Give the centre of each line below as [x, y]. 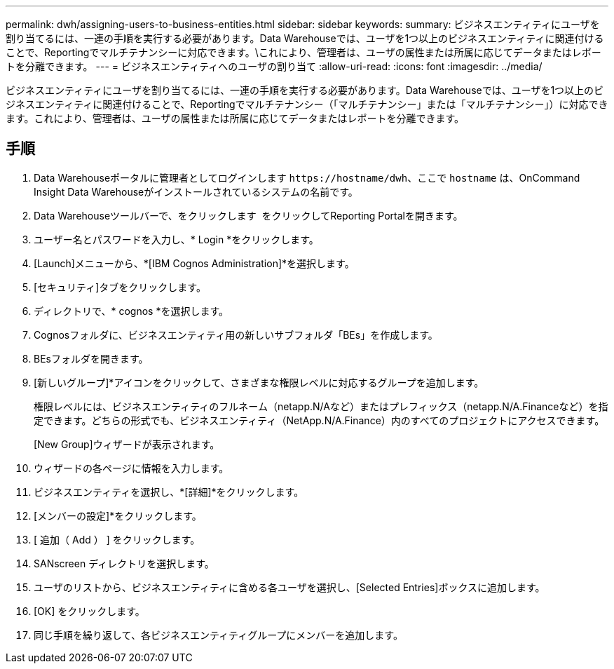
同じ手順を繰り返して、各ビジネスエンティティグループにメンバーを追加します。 [218, 635]
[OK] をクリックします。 [89, 611]
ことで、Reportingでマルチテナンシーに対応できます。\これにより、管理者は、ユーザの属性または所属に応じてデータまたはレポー [303, 52]
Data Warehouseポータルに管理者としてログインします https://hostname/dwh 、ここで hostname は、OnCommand [307, 177]
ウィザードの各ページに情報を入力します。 [131, 468]
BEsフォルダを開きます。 [91, 358]
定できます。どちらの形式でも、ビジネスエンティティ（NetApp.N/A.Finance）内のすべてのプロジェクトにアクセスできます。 [319, 420]
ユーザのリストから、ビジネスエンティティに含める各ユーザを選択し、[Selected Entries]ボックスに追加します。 [289, 587]
